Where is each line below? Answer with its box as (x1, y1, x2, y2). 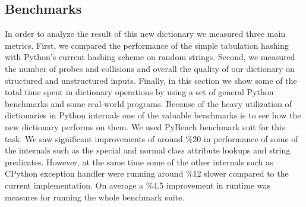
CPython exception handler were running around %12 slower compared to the (5, 167, 289, 180)
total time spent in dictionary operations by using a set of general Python (5, 86, 274, 98)
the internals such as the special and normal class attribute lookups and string (5, 144, 291, 156)
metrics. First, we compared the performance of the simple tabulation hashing (5, 39, 289, 51)
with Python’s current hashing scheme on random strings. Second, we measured (5, 51, 295, 63)
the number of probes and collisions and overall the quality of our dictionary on (5, 62, 295, 74)
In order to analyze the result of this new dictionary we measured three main (5, 27, 286, 40)
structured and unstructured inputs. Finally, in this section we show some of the (5, 74, 297, 86)
